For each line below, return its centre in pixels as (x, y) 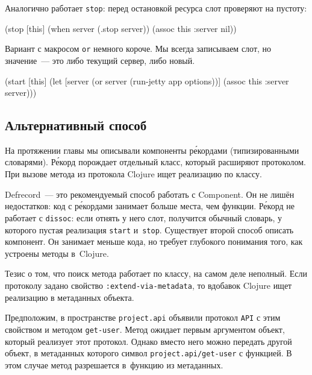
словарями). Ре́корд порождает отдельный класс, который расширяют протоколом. (155, 162)
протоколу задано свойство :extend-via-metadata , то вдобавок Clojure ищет (148, 285)
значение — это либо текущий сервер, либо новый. (100, 60)
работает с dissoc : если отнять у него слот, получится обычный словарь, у (143, 217)
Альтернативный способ (76, 125)
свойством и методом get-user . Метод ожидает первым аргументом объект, (145, 329)
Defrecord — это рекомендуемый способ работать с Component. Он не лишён (150, 194)
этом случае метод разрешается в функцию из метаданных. (114, 364)
